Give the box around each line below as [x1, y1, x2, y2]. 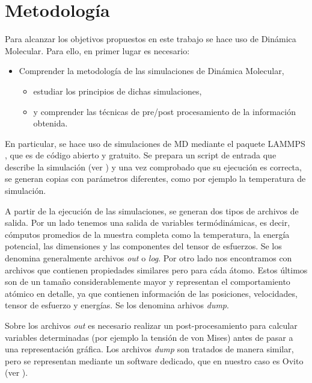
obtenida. [33, 117, 68, 129]
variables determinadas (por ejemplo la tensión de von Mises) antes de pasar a [5, 331, 293, 343]
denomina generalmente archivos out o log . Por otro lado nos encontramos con [5, 252, 292, 264]
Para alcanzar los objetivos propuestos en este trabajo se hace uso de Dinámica [5, 33, 296, 45]
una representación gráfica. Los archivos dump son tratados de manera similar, [5, 343, 294, 355]
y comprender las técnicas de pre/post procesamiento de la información [33, 105, 296, 117]
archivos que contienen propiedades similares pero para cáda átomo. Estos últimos [5, 263, 308, 276]
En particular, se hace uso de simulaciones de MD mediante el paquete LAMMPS [5, 137, 305, 149]
